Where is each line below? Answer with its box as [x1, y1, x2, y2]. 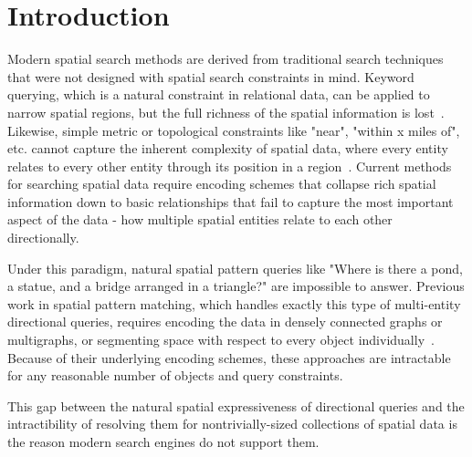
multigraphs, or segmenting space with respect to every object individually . [7, 330, 435, 349]
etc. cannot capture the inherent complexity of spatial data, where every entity [7, 139, 448, 158]
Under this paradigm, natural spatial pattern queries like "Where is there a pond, [7, 258, 463, 277]
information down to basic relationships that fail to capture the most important [7, 192, 454, 211]
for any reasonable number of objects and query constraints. [7, 366, 343, 385]
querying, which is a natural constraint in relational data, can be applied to [7, 85, 430, 104]
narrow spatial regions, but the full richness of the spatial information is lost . [7, 102, 445, 121]
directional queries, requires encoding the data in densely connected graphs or [7, 312, 443, 331]
